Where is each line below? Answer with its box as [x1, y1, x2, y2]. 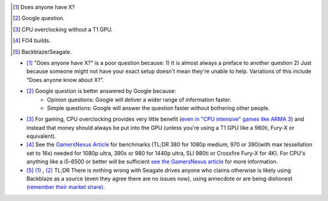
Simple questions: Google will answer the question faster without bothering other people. [47, 104, 270, 112]
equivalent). [26, 132, 56, 140]
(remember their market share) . [26, 183, 105, 191]
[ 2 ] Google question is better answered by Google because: [26, 87, 176, 95]
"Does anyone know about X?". [26, 76, 104, 83]
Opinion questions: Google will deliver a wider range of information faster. [47, 96, 232, 103]
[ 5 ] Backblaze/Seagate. [13, 48, 72, 55]
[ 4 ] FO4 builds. [13, 37, 51, 44]
